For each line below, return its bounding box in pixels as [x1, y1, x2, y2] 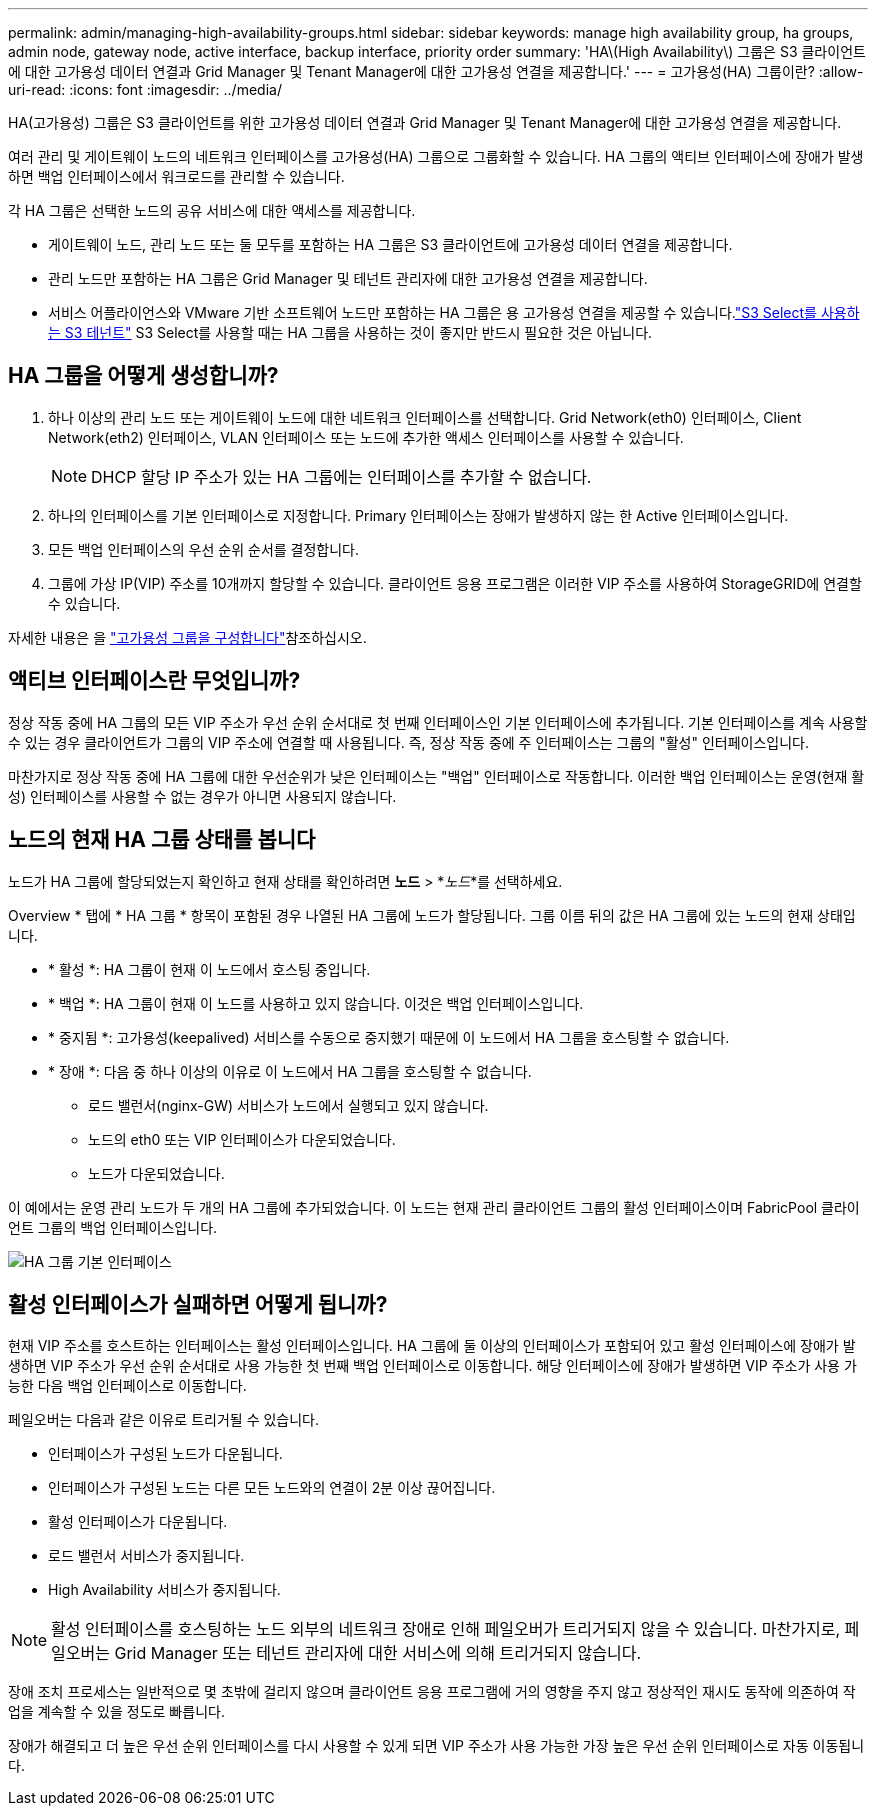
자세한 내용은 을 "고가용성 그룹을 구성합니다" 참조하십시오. [8, 628, 367, 646]
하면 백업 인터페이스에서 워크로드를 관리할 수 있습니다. [8, 168, 345, 185]
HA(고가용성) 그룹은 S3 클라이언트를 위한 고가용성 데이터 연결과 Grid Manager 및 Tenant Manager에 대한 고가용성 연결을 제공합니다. [8, 114, 842, 131]
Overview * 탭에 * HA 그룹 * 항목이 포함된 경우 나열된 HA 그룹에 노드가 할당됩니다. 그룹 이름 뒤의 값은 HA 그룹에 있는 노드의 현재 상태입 [8, 906, 856, 924]
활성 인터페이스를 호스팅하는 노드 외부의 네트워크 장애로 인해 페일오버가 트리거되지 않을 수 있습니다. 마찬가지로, [51, 1619, 841, 1640]
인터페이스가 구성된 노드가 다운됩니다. [48, 1445, 283, 1463]
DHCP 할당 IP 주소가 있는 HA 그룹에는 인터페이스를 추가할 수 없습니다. [91, 466, 592, 487]
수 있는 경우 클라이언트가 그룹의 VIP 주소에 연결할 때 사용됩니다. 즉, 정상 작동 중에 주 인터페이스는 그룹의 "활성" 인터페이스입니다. [8, 733, 810, 751]
